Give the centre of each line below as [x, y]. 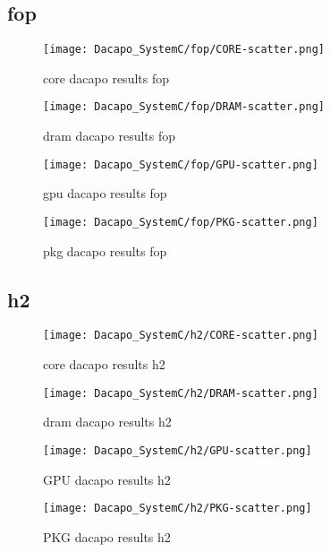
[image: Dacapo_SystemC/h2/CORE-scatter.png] [181, 336]
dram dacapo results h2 [107, 422]
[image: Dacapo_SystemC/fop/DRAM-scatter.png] [184, 107]
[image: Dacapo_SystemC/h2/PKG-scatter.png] [178, 509]
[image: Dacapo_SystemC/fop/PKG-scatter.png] [181, 222]
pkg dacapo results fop [105, 250]
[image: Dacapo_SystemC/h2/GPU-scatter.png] [178, 450]
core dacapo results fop [106, 78]
